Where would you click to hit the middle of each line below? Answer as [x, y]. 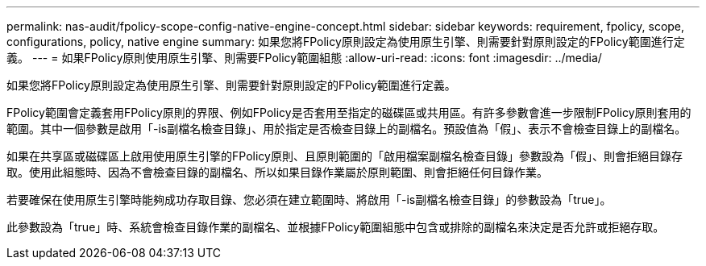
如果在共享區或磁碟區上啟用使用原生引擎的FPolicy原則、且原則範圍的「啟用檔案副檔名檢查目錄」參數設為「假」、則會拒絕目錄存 [345, 156]
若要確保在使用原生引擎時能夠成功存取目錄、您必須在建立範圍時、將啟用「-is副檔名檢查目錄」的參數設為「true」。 [309, 199]
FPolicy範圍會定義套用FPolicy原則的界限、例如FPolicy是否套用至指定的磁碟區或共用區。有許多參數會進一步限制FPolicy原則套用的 [349, 112]
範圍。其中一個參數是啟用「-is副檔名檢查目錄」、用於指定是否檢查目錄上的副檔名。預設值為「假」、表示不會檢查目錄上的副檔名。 [347, 129]
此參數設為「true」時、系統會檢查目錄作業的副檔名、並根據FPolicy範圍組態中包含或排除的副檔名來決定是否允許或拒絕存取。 [336, 227]
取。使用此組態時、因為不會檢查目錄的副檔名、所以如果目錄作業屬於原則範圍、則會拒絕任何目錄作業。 [277, 172]
